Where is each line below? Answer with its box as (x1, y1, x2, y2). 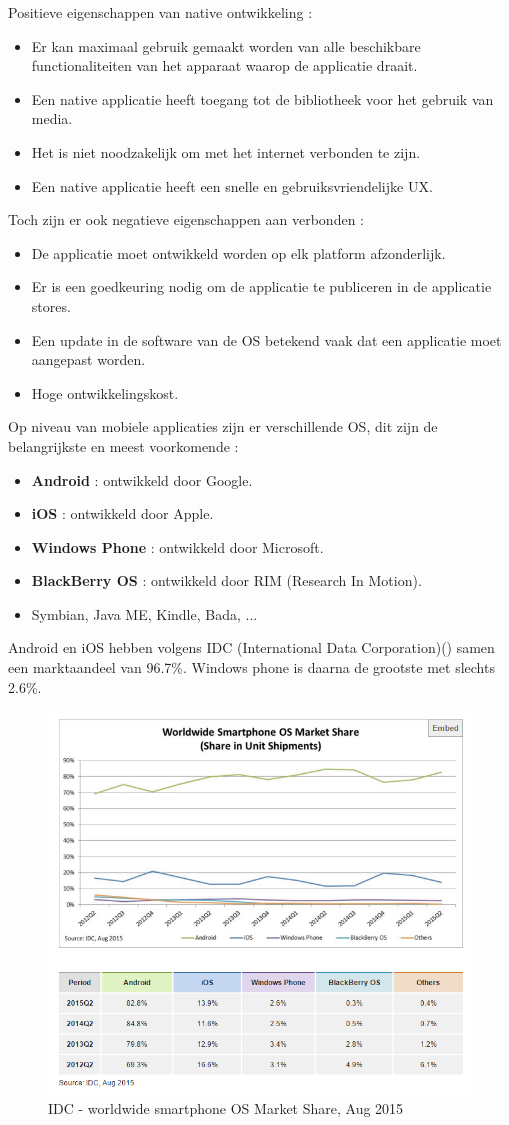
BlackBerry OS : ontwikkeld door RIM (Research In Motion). (31, 570, 422, 591)
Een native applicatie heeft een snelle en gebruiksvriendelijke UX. (31, 175, 433, 196)
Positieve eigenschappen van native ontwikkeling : (8, 2, 313, 22)
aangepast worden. (31, 349, 146, 370)
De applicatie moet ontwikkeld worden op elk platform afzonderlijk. (31, 242, 446, 263)
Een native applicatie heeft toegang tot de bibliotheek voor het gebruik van (31, 88, 494, 109)
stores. (31, 295, 71, 316)
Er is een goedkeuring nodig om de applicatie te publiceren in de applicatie (31, 276, 492, 297)
